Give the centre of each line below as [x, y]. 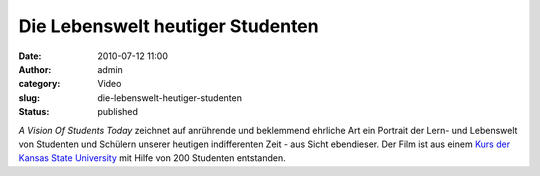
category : [39, 84]
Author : [35, 69]
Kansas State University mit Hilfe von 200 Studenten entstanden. [152, 158]
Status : [34, 112]
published [118, 112]
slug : [29, 97]
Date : [30, 56]
